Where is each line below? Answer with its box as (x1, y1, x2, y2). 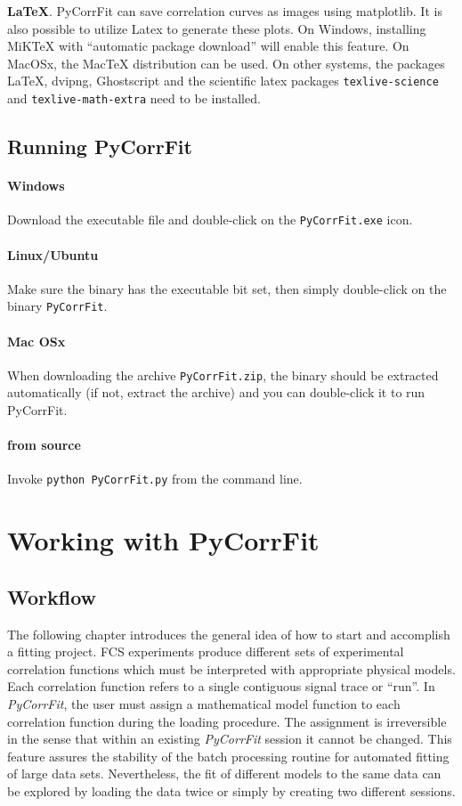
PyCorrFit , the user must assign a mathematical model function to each (7, 695, 401, 713)
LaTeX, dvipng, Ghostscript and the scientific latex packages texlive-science (7, 71, 439, 90)
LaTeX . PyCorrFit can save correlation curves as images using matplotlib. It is (7, 2, 442, 20)
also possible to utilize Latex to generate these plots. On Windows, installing (7, 19, 426, 37)
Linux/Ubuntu (7, 245, 99, 264)
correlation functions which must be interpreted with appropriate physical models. (7, 659, 456, 678)
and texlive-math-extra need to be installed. (7, 89, 261, 108)
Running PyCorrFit (7, 133, 192, 160)
